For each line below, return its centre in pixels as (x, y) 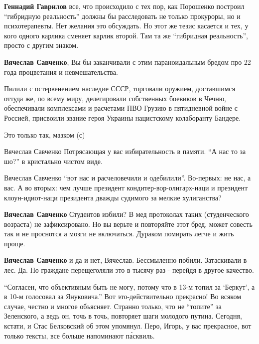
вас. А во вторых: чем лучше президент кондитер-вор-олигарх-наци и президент (126, 187)
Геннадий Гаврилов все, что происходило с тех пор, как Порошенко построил (124, 6)
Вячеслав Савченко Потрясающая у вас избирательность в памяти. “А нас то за (125, 151)
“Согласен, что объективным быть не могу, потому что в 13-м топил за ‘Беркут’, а (129, 286)
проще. (15, 243)
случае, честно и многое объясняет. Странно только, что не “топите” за (113, 306)
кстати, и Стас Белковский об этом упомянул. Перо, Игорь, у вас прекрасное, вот (128, 326)
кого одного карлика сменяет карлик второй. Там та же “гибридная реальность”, (126, 35)
